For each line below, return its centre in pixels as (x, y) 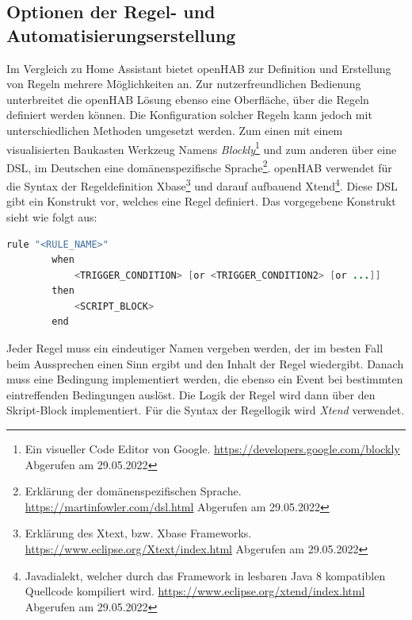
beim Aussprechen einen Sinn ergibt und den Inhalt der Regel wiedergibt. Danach (205, 363)
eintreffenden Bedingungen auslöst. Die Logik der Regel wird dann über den (191, 394)
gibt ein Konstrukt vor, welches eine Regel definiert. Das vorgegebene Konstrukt (201, 201)
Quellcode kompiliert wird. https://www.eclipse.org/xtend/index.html (195, 591)
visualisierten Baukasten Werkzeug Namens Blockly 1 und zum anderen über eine (202, 148)
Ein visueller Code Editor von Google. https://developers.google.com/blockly (212, 449)
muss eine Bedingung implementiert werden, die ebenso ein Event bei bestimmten (205, 379)
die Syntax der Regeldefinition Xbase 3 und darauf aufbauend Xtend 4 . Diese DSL (202, 185)
